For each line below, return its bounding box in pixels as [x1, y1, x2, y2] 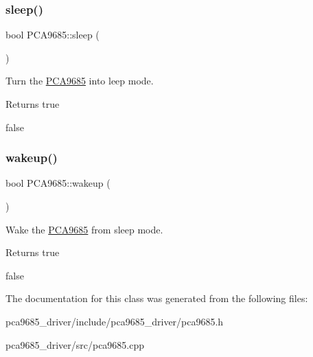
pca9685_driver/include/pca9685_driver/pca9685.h [5, 314, 224, 328]
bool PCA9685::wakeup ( [5, 176, 111, 190]
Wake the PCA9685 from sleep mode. [5, 222, 163, 236]
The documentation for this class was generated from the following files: [5, 291, 308, 306]
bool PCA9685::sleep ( [5, 27, 100, 42]
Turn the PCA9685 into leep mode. [5, 73, 154, 88]
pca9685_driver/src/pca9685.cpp [5, 337, 145, 352]
